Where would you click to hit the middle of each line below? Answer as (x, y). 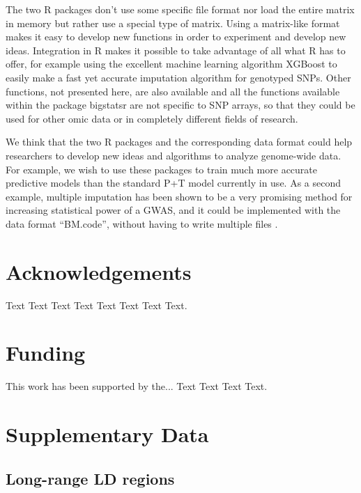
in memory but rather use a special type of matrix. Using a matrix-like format (173, 23)
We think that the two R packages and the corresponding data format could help (179, 142)
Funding (46, 353)
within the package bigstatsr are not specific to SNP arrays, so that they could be (180, 105)
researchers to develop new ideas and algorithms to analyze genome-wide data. (174, 155)
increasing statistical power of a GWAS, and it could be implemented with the (173, 210)
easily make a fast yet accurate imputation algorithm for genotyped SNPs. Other (178, 77)
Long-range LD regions (90, 478)
